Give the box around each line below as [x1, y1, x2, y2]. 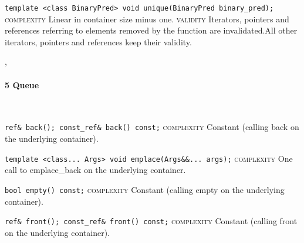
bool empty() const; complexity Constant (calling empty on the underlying [5, 183, 285, 195]
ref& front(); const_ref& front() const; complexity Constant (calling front [5, 215, 298, 227]
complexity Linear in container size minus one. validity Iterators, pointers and [5, 12, 289, 25]
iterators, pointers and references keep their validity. [5, 35, 192, 48]
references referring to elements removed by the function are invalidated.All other [5, 24, 298, 36]
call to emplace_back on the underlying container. [5, 164, 186, 176]
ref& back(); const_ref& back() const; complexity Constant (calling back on [5, 121, 299, 133]
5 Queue [5, 78, 39, 91]
